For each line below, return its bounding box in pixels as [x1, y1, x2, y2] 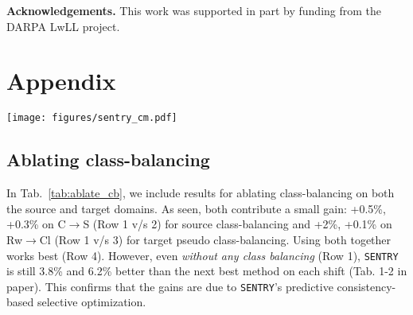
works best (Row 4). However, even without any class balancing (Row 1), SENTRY [6, 247, 399, 263]
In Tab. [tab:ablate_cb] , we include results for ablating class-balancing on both [6, 185, 395, 201]
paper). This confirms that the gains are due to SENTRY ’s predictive [6, 278, 333, 294]
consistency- [337, 278, 396, 294]
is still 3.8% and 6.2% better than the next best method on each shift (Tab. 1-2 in [6, 262, 407, 279]
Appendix [6, 64, 116, 97]
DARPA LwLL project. [6, 17, 120, 34]
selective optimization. [37, 294, 146, 310]
